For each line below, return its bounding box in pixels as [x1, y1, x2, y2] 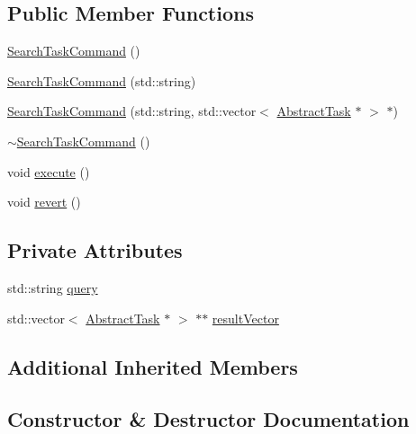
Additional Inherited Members [7, 352, 298, 380]
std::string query [7, 278, 98, 297]
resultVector [212, 308, 279, 327]
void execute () [7, 162, 90, 181]
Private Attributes [7, 236, 183, 264]
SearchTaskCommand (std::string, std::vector [7, 102, 257, 120]
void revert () [7, 192, 81, 211]
